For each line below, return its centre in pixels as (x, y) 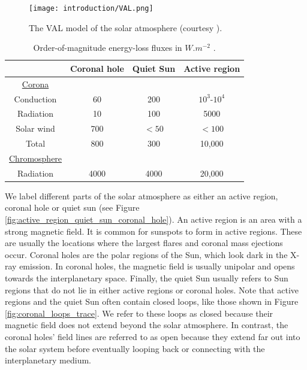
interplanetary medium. (48, 360)
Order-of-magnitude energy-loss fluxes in (108, 48)
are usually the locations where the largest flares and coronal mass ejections (144, 243)
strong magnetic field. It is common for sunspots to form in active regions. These (153, 231)
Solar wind (35, 128)
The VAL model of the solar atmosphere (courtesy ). (126, 27)
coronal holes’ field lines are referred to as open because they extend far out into (153, 336)
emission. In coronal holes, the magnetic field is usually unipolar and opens (157, 266)
